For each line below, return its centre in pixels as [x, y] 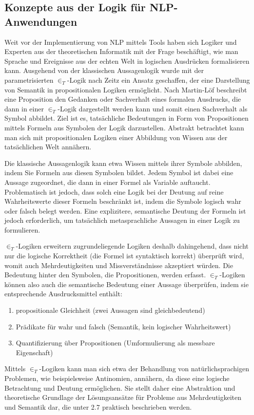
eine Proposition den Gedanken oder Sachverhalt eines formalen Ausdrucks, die [123, 99]
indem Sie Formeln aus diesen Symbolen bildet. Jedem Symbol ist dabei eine [119, 172]
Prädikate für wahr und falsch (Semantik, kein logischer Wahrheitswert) [123, 326]
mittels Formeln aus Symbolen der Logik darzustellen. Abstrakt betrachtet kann [124, 127]
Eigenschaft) [34, 352]
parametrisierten [29, 80]
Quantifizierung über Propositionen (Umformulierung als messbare [115, 343]
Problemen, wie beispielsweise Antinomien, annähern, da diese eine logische [117, 378]
